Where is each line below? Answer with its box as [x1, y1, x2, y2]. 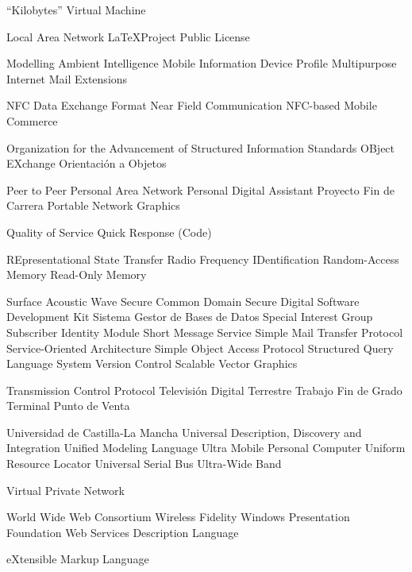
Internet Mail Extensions [6, 70, 128, 87]
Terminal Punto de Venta [6, 397, 130, 414]
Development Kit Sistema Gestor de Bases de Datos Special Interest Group [6, 308, 373, 325]
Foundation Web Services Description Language [6, 524, 239, 540]
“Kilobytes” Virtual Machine [6, 2, 146, 17]
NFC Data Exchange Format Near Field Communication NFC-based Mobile [6, 97, 377, 114]
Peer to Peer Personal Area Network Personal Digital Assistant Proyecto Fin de [6, 181, 395, 198]
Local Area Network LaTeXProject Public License [6, 28, 250, 44]
